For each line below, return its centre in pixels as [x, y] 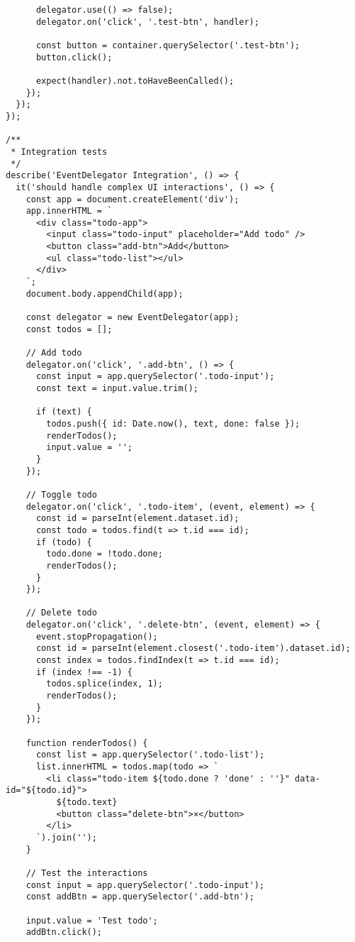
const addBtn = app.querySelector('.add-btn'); [140, 897]
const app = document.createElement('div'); [133, 199]
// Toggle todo [61, 494]
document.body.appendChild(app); [105, 294]
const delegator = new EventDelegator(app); [133, 318]
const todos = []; [69, 329]
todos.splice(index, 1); [105, 684]
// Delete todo [61, 613]
